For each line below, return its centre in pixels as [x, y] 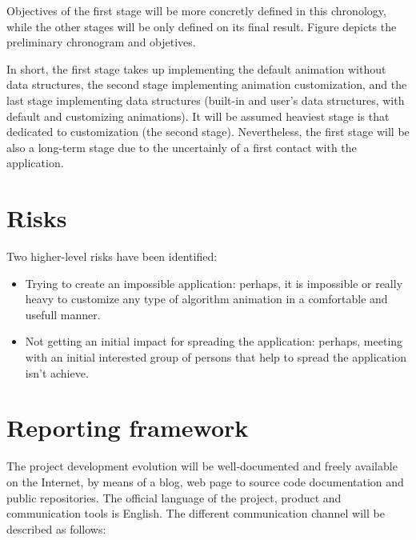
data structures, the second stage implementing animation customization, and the [207, 84]
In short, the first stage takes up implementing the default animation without [196, 68]
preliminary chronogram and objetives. [101, 42]
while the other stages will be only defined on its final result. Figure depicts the [202, 26]
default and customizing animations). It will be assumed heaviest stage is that [198, 116]
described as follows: [56, 528]
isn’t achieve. [57, 372]
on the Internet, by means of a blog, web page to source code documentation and [205, 481]
